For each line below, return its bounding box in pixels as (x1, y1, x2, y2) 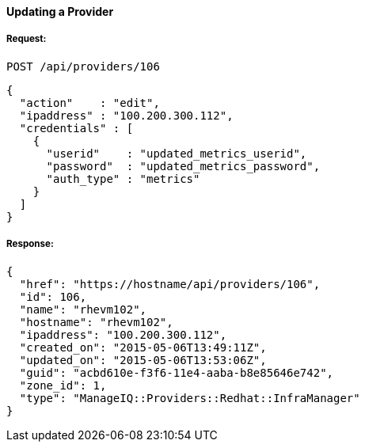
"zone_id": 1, (19, 378, 107, 392)
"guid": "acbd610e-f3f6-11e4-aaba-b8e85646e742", (19, 366, 334, 379)
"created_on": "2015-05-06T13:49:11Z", (19, 340, 267, 354)
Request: (6, 33, 47, 45)
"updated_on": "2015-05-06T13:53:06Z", (19, 353, 267, 366)
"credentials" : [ (19, 121, 134, 135)
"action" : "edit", (19, 96, 160, 109)
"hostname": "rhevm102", (19, 315, 173, 328)
